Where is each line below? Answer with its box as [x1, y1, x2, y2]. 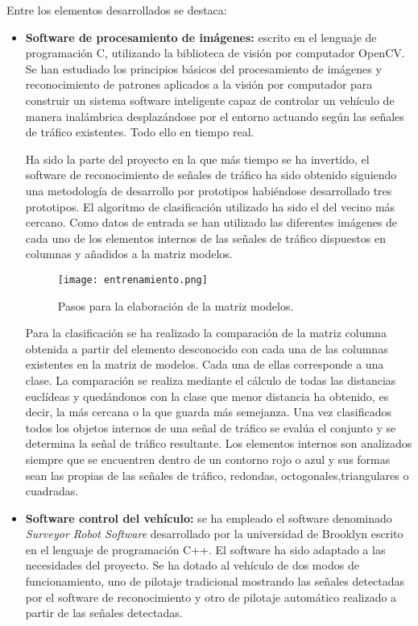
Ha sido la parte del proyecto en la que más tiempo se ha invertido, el [25, 150, 370, 167]
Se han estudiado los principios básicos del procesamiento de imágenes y [25, 60, 382, 77]
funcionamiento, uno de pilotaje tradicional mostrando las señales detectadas [25, 573, 405, 590]
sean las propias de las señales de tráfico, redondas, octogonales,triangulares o [25, 466, 409, 483]
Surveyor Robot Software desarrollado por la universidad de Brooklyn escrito [25, 525, 404, 542]
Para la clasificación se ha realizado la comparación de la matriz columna [25, 324, 387, 341]
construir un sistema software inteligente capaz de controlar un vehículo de [25, 91, 395, 108]
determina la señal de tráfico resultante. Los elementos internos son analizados [25, 435, 412, 452]
